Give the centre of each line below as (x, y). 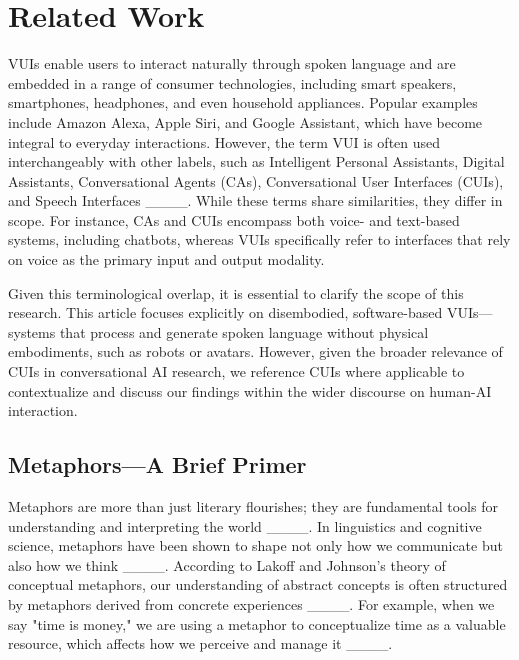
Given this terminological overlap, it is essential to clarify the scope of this (236, 292)
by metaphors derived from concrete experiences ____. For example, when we (251, 603)
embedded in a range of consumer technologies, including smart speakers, (232, 82)
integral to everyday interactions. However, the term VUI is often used (224, 141)
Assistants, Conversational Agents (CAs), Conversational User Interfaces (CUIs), (256, 180)
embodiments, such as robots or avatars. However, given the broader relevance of (255, 351)
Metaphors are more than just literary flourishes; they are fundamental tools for (253, 506)
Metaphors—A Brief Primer (157, 464)
